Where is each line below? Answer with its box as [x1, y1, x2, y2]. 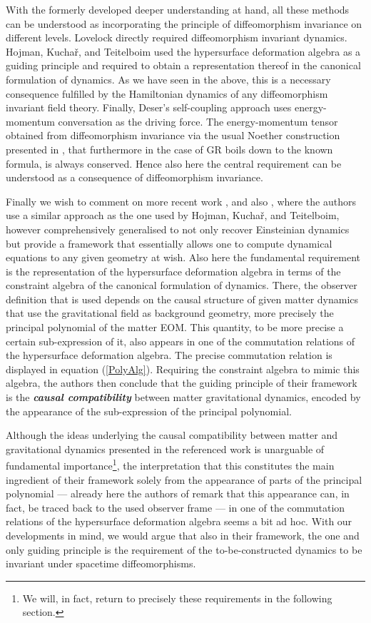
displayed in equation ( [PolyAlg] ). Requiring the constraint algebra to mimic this [6, 361, 360, 376]
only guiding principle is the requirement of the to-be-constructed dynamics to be [6, 542, 362, 557]
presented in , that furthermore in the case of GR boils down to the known [6, 141, 333, 156]
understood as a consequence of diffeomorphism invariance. [6, 170, 263, 185]
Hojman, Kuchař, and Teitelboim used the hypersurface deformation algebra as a [6, 44, 361, 59]
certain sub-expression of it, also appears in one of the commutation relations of [6, 333, 355, 348]
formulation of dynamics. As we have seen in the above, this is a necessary [6, 71, 331, 86]
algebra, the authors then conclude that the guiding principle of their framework [6, 375, 357, 390]
